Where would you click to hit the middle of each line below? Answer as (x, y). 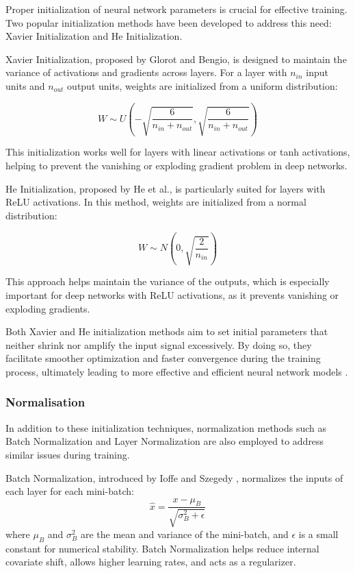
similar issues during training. (68, 454)
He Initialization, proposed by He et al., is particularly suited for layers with (166, 188)
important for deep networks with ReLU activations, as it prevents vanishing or (172, 294)
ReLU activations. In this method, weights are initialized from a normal (156, 202)
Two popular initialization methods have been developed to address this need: (169, 22)
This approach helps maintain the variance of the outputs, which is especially (168, 281)
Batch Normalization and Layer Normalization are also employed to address (165, 441)
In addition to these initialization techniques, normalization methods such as (166, 427)
